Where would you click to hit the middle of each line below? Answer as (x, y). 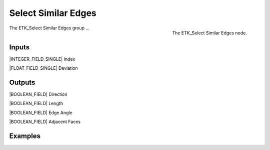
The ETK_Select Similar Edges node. (209, 33)
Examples (25, 136)
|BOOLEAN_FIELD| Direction (38, 94)
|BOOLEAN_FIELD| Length (36, 103)
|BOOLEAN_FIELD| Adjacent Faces (45, 122)
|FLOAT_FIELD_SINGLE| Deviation (43, 68)
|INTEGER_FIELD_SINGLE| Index (42, 59)
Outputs (22, 82)
